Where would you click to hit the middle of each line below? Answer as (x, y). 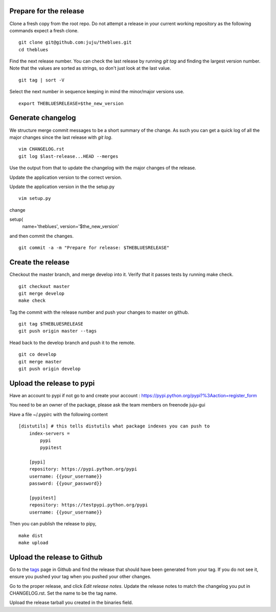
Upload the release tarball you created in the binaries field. (71, 603)
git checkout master (44, 286)
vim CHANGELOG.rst (42, 149)
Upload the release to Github (56, 557)
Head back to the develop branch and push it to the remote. (72, 342)
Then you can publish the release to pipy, (53, 524)
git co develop (38, 354)
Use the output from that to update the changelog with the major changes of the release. (103, 168)
